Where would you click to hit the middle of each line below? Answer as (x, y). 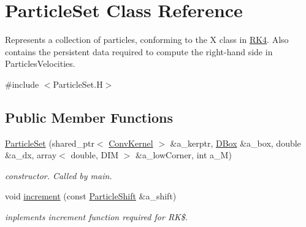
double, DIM (95, 155)
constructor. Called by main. (59, 175)
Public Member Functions (89, 117)
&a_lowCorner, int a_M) (184, 155)
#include (22, 84)
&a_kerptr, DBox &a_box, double (235, 143)
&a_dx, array (31, 155)
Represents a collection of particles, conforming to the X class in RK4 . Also (147, 40)
